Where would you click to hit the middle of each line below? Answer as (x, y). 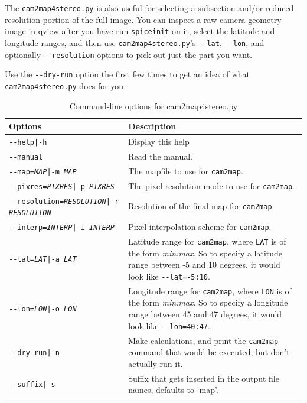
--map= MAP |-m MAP (43, 172)
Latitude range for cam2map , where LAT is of (207, 241)
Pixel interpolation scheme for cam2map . (200, 227)
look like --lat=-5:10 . (169, 276)
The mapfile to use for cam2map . (186, 170)
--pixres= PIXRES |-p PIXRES (62, 186)
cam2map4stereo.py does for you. (66, 85)
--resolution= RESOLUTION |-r (64, 201)
